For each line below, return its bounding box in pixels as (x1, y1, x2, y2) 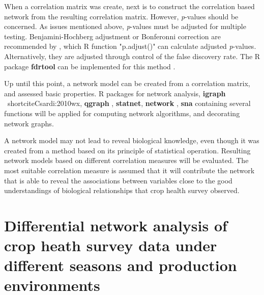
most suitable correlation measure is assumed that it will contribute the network (4, 165, 255, 175)
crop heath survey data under (4, 235, 217, 256)
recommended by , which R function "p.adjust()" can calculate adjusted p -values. (4, 41, 256, 51)
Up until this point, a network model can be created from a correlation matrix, (4, 78, 250, 89)
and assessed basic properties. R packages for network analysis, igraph (4, 88, 226, 98)
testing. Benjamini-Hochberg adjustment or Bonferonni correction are (4, 31, 221, 41)
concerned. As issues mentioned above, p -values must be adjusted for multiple (4, 21, 246, 32)
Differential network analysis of (4, 214, 227, 235)
